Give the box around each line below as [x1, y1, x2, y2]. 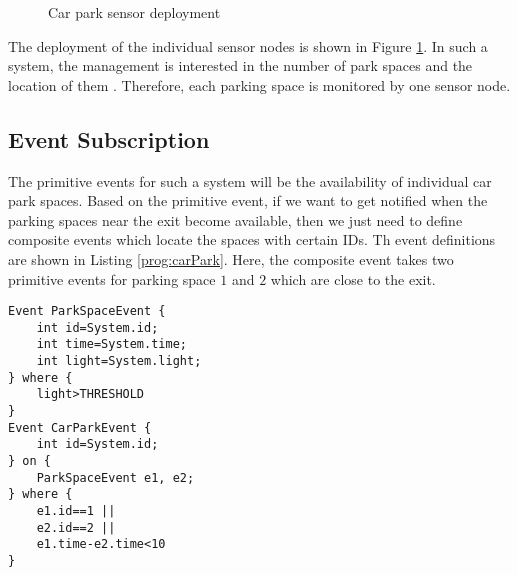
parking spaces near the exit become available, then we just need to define [8, 209, 463, 230]
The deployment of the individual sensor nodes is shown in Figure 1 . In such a [8, 35, 488, 56]
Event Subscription [8, 123, 210, 154]
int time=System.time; [36, 337, 187, 352]
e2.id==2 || [36, 520, 116, 535]
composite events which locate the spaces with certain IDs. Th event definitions [8, 229, 496, 250]
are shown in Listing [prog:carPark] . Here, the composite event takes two [8, 248, 454, 269]
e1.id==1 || [36, 504, 116, 519]
